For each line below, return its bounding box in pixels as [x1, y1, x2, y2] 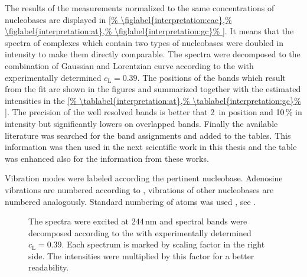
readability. [28, 261, 69, 273]
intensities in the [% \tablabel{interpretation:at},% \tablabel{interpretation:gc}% [5, 94, 301, 106]
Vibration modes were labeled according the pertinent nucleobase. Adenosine [5, 172, 283, 184]
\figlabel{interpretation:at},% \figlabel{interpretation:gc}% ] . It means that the [5, 25, 294, 37]
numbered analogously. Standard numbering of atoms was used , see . [5, 195, 256, 207]
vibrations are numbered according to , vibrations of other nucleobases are [5, 183, 274, 195]
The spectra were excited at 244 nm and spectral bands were [28, 215, 247, 227]
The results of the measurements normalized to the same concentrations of [5, 2, 275, 14]
